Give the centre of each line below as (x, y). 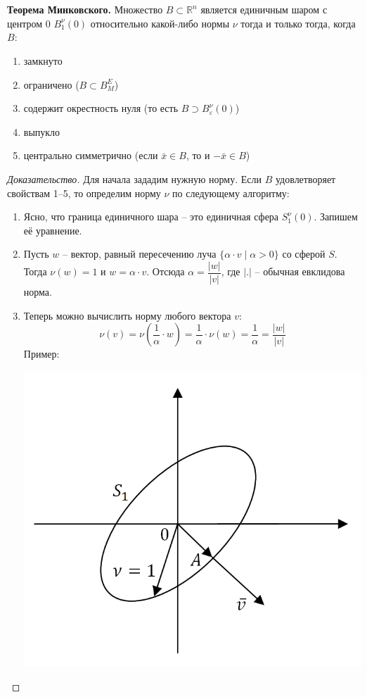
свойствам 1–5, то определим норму (84, 193)
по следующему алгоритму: (231, 193)
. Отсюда (166, 271)
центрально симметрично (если (91, 155)
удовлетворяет (305, 178)
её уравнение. (53, 230)
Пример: (41, 354)
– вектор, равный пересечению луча (139, 254)
